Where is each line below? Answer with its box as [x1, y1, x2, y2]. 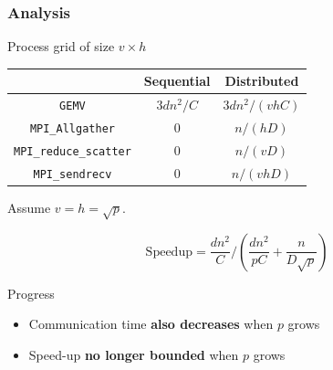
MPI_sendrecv [33, 167, 112, 181]
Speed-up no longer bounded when [28, 344, 239, 364]
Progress [7, 283, 55, 302]
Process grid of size [7, 37, 115, 56]
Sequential [143, 71, 211, 90]
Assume [7, 198, 51, 217]
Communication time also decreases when [28, 314, 274, 333]
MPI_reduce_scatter [14, 144, 131, 158]
